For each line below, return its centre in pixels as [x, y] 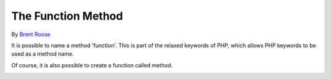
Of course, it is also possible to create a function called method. [92, 65]
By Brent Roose [31, 34]
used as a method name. [43, 54]
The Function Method [67, 16]
